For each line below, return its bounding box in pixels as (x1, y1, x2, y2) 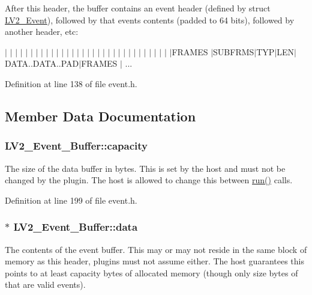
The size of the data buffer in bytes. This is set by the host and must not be (5, 162, 286, 174)
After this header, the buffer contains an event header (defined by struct (5, 2, 271, 14)
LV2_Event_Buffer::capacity (5, 138, 148, 153)
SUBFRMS (213, 45, 254, 58)
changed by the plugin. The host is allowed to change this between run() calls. (5, 174, 293, 186)
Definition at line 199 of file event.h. (5, 193, 137, 206)
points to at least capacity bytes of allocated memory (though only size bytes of (5, 266, 298, 279)
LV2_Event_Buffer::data (13, 219, 138, 234)
